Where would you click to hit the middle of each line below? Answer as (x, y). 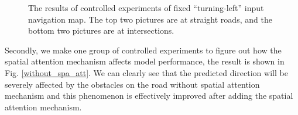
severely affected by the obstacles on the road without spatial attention (132, 84)
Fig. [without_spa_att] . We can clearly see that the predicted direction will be (146, 72)
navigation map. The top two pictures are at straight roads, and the (150, 19)
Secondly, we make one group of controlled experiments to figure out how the (143, 50)
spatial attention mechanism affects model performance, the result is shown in (145, 61)
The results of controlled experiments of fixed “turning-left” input (146, 8)
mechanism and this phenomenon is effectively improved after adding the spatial (149, 96)
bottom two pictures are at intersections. (101, 30)
